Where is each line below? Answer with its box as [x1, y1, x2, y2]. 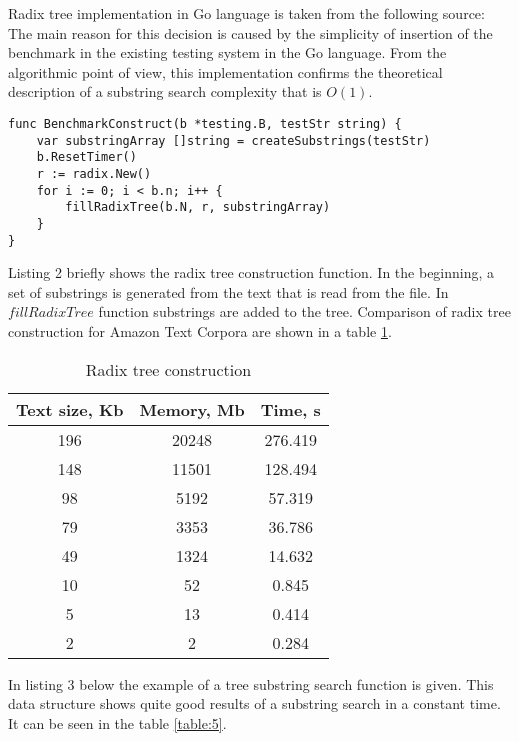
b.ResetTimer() [36, 150, 137, 165]
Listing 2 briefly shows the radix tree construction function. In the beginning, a [8, 262, 495, 283]
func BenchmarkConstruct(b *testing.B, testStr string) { [8, 116, 402, 131]
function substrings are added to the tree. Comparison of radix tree [98, 301, 511, 322]
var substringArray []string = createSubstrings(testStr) [36, 133, 431, 148]
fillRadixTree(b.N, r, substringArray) [65, 200, 331, 215]
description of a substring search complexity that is [8, 81, 322, 102]
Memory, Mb [139, 397, 245, 421]
